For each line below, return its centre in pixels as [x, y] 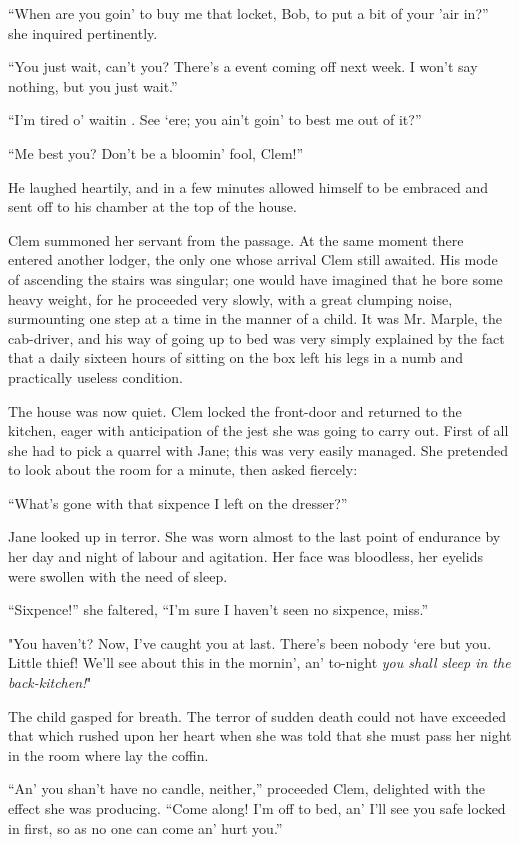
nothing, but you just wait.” [93, 85]
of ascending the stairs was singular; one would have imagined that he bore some [255, 278]
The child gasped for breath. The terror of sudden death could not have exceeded [257, 715]
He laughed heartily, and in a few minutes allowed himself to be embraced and [248, 186]
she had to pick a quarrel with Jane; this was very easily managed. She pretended [258, 449]
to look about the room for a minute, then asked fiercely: [183, 469]
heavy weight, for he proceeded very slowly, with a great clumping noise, [230, 298]
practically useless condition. [95, 376]
